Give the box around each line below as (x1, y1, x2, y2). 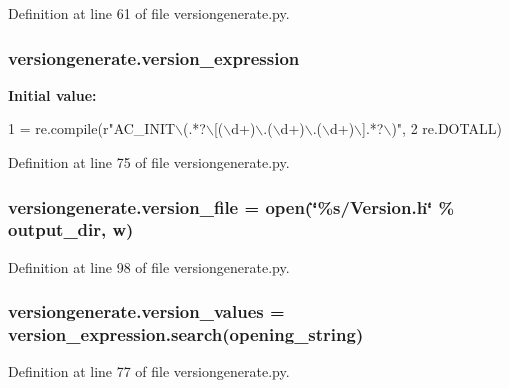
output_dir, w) (8, 217, 134, 242)
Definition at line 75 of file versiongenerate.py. (8, 152, 290, 172)
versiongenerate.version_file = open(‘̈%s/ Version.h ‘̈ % (8, 194, 455, 219)
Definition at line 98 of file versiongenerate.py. (8, 256, 290, 277)
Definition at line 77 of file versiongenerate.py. (8, 361, 290, 382)
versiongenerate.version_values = (8, 299, 285, 324)
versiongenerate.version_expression (8, 45, 300, 70)
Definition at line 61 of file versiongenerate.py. (8, 3, 290, 23)
